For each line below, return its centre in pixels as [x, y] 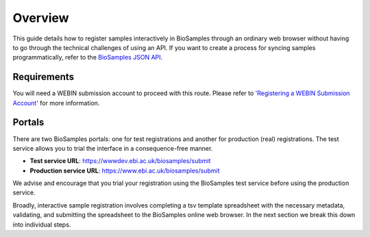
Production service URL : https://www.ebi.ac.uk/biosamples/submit [125, 171]
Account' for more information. [56, 103]
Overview [41, 18]
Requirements [44, 77]
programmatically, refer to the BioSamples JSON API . [88, 58]
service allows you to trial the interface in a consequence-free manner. [113, 148]
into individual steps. [42, 224]
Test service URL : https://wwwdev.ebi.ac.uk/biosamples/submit [120, 161]
